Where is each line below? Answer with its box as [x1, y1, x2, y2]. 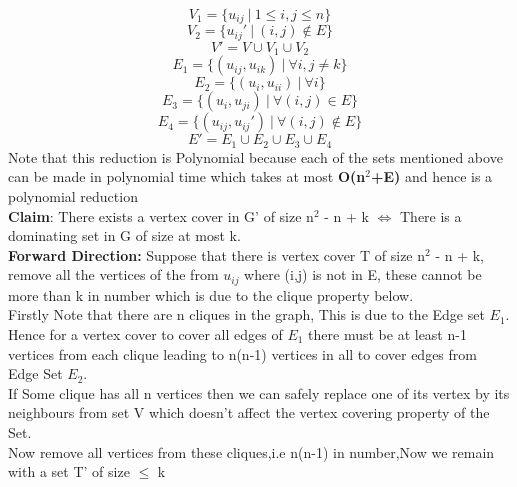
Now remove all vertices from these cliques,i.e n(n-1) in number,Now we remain [8, 441, 495, 462]
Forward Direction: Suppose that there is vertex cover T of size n [8, 244, 426, 265]
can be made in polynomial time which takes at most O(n [8, 166, 366, 187]
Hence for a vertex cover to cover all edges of [8, 324, 283, 345]
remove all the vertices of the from [8, 264, 219, 285]
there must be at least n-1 [308, 324, 467, 345]
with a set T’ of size [8, 461, 130, 482]
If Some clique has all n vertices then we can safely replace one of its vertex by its [8, 382, 510, 403]
